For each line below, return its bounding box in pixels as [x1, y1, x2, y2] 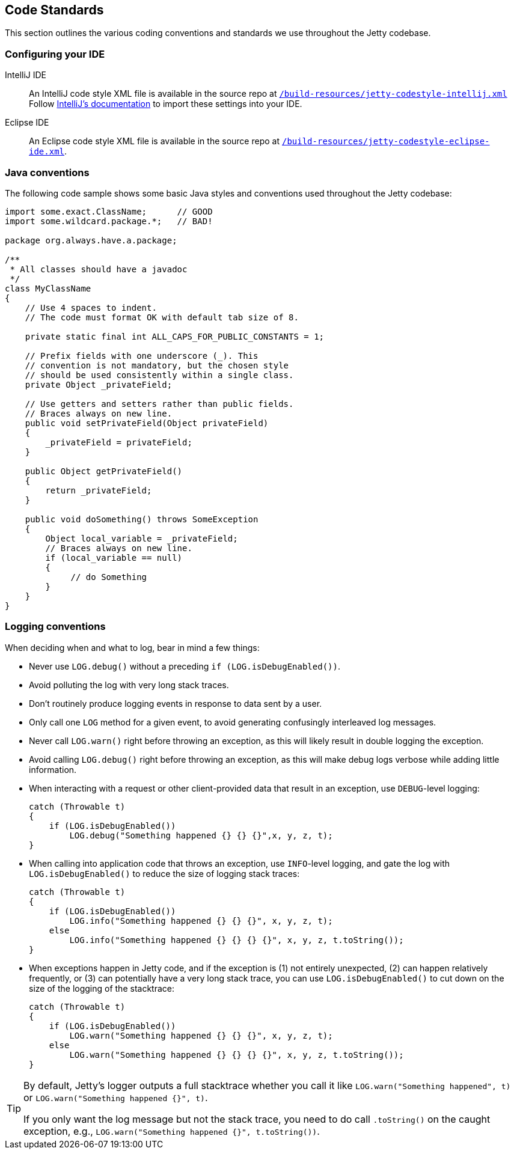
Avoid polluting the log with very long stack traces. [29, 679, 229, 690]
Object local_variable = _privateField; [45, 533, 238, 543]
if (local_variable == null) [45, 552, 183, 563]
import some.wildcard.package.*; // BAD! [5, 216, 213, 226]
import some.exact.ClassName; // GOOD [5, 206, 213, 216]
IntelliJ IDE [5, 70, 47, 81]
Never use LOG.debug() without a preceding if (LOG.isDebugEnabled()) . [29, 661, 340, 671]
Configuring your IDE [5, 47, 105, 60]
